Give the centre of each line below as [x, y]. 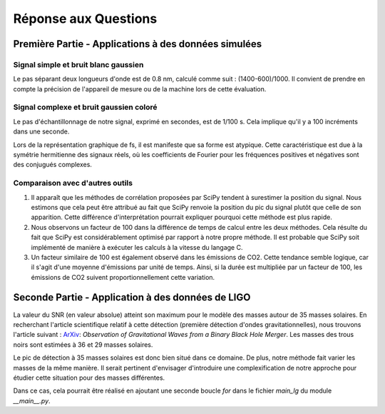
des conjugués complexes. [53, 165]
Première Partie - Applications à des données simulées [138, 44]
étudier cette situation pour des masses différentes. [89, 378]
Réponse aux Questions [85, 19]
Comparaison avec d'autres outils [73, 183]
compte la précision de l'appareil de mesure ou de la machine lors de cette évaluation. [140, 89]
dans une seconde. [41, 131]
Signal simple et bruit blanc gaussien [78, 64]
